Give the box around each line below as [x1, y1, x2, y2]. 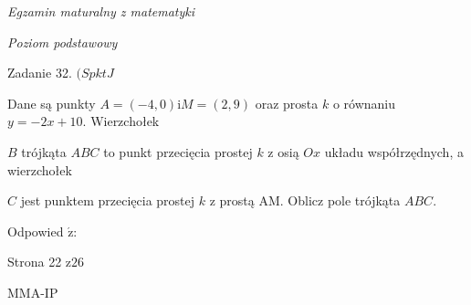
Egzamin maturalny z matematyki [7, 2, 195, 20]
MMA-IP [7, 282, 58, 301]
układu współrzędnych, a [324, 142, 464, 161]
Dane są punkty [7, 93, 96, 112]
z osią [267, 142, 299, 161]
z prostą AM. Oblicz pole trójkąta [209, 191, 401, 210]
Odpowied [7, 221, 64, 240]
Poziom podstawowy [7, 32, 118, 51]
